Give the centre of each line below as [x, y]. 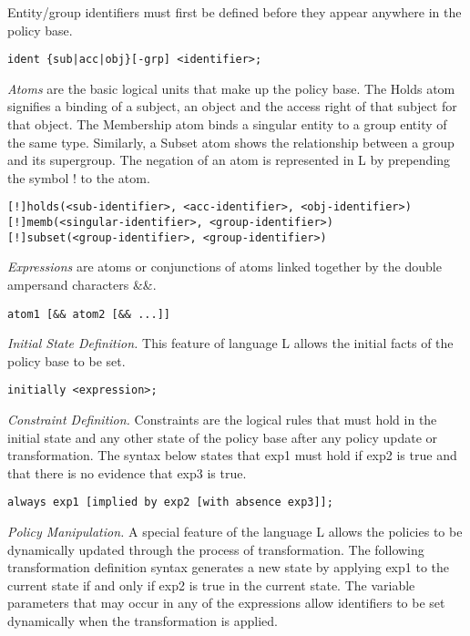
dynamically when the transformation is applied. [143, 621]
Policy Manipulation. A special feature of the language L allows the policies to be [235, 532]
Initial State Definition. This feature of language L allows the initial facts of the [230, 343]
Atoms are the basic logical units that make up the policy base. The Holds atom [231, 88]
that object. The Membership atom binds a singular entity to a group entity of [227, 124]
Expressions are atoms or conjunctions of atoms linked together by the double [225, 267]
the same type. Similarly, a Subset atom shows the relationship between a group [231, 142]
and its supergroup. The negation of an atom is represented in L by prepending [229, 160]
